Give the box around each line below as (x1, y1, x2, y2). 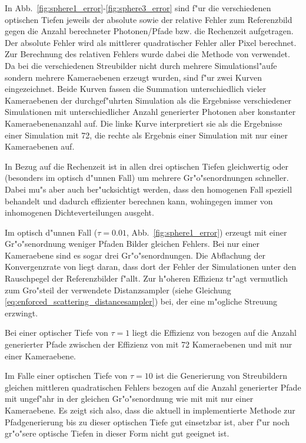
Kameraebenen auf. (5, 140, 75, 153)
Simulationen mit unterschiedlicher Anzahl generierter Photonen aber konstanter (5, 105, 296, 118)
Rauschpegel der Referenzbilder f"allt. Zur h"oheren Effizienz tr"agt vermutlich (5, 272, 288, 285)
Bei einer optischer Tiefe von (5, 326, 108, 339)
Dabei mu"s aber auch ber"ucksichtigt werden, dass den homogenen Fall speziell (5, 183, 292, 195)
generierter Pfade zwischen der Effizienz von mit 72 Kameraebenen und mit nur (5, 338, 292, 351)
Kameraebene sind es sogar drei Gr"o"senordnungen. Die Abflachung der (5, 249, 265, 261)
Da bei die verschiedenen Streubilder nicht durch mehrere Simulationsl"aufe (5, 59, 277, 71)
